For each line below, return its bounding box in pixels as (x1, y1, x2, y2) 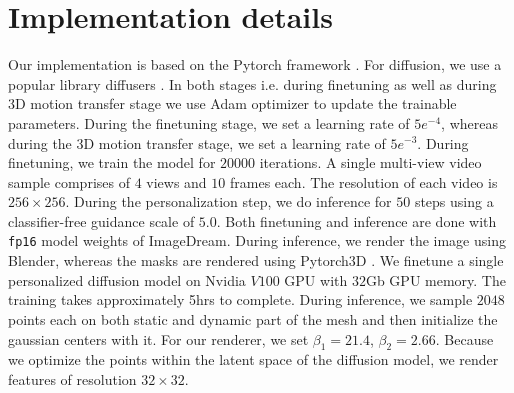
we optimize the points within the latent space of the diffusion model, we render (8, 349, 499, 370)
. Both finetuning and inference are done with (216, 210, 497, 231)
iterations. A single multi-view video (259, 152, 482, 173)
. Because (435, 328, 494, 349)
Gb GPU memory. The (365, 269, 506, 290)
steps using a (414, 191, 494, 212)
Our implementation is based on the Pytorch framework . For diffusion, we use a (8, 54, 502, 75)
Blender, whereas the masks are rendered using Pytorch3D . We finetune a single (8, 250, 504, 271)
